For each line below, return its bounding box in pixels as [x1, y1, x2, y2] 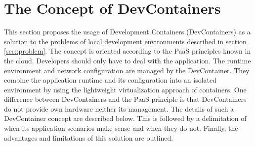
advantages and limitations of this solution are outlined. [4, 132, 173, 143]
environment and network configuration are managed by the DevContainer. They [4, 65, 250, 75]
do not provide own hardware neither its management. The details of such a [4, 103, 234, 114]
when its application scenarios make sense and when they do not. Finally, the [4, 123, 238, 133]
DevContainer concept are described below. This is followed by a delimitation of [4, 113, 247, 123]
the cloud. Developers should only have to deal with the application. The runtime [4, 55, 251, 65]
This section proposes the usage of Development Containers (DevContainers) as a [4, 27, 251, 37]
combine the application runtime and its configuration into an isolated [4, 75, 216, 85]
